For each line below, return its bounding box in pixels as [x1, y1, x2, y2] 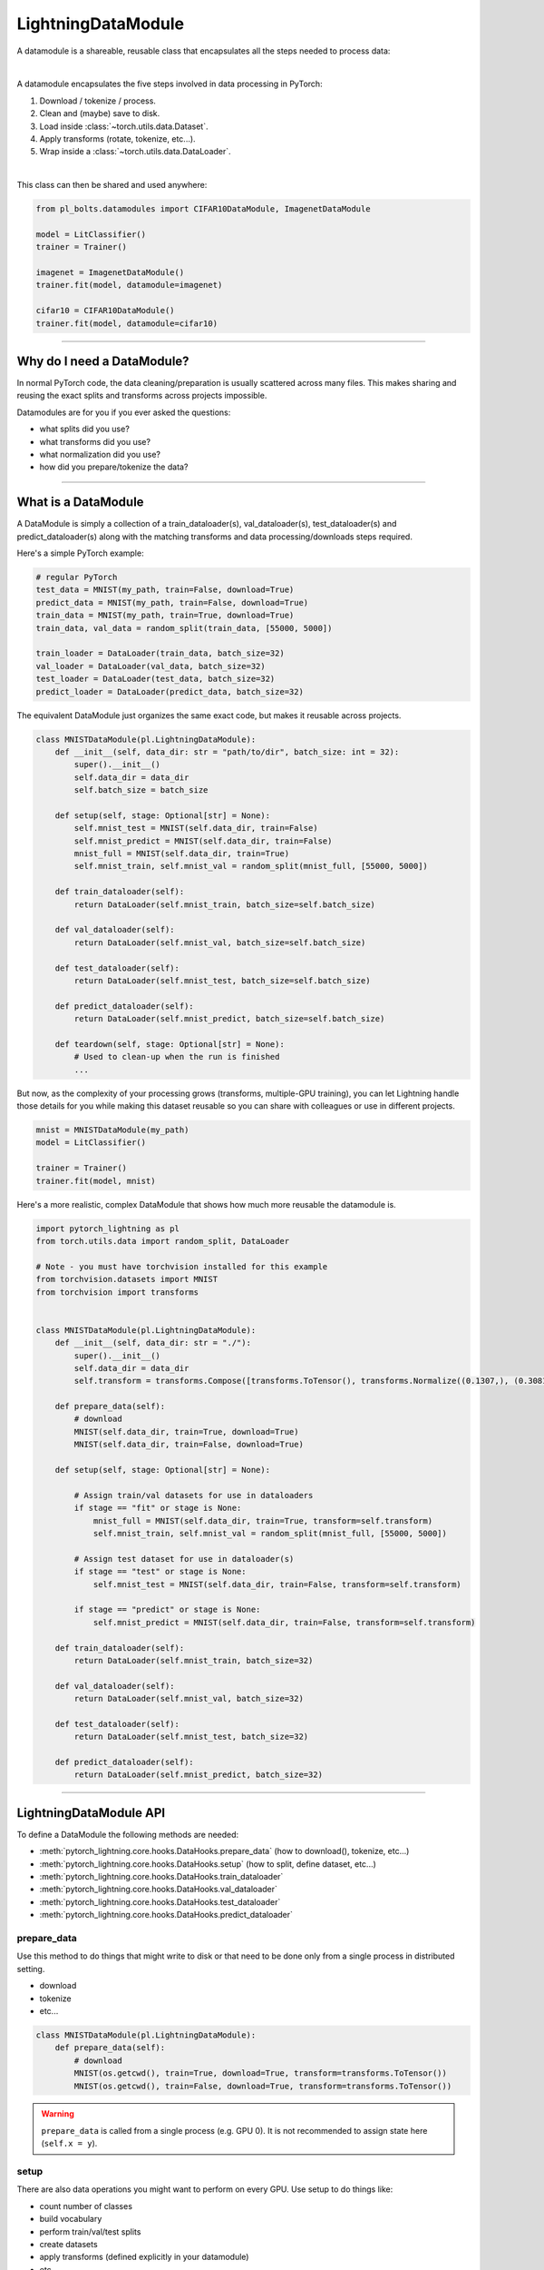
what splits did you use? [39, 423, 131, 435]
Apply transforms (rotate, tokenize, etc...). [39, 133, 196, 144]
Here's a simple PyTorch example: [16, 548, 144, 558]
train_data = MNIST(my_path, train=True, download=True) [35, 610, 295, 621]
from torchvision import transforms [35, 1287, 199, 1298]
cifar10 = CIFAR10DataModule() [35, 305, 176, 316]
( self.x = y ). [41, 2138, 98, 2149]
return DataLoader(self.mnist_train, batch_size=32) [73, 1655, 314, 1665]
